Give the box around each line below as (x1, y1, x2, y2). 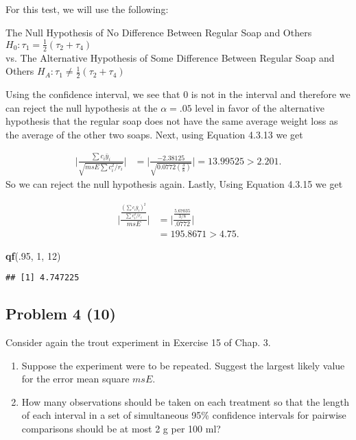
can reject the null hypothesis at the (5, 100, 158, 114)
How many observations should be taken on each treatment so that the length (21, 394, 349, 408)
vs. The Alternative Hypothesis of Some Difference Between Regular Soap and (5, 50, 335, 64)
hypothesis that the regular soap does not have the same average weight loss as (5, 114, 338, 128)
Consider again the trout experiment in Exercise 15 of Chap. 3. (5, 335, 271, 350)
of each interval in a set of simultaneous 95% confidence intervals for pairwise (21, 408, 346, 422)
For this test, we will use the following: (5, 2, 169, 16)
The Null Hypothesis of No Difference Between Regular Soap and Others (5, 25, 312, 39)
